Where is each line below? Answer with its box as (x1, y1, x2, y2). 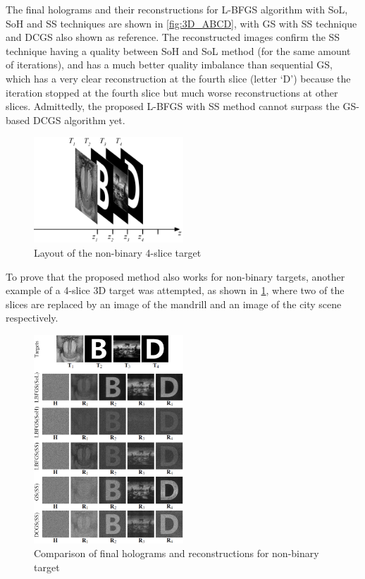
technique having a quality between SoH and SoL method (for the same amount (6, 43, 351, 58)
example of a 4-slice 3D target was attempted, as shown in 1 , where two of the (6, 283, 345, 298)
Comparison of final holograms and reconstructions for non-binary (34, 546, 319, 561)
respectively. (6, 310, 58, 325)
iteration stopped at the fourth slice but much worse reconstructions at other (6, 85, 338, 99)
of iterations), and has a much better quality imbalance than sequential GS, (6, 57, 333, 72)
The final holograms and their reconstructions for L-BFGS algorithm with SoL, (6, 2, 348, 16)
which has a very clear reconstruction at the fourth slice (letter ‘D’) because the (6, 71, 351, 85)
